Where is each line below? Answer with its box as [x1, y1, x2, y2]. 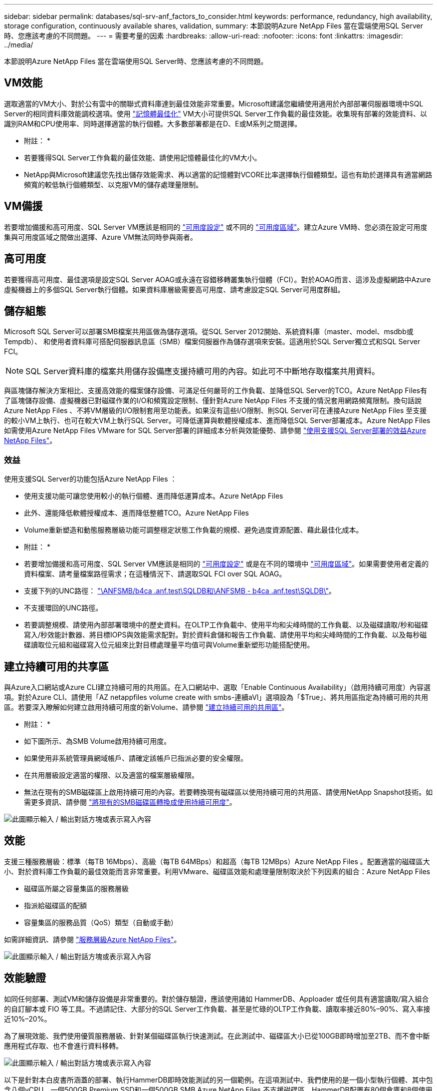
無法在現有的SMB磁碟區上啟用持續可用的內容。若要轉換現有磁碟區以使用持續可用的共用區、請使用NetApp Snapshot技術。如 [24, 787, 433, 796]
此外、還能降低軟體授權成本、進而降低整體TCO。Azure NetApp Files [24, 509, 249, 518]
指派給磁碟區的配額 [24, 901, 87, 910]
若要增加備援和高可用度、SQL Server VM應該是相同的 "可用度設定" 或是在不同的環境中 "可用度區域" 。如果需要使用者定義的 [24, 559, 429, 568]
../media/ [4, 40, 33, 49]
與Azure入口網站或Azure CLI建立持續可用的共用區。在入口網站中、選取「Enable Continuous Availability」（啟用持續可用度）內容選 [4, 682, 431, 691]
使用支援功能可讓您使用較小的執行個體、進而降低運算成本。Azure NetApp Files [24, 492, 283, 501]
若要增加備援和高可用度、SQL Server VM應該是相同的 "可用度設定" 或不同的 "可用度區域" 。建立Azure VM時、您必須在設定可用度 [4, 222, 428, 231]
